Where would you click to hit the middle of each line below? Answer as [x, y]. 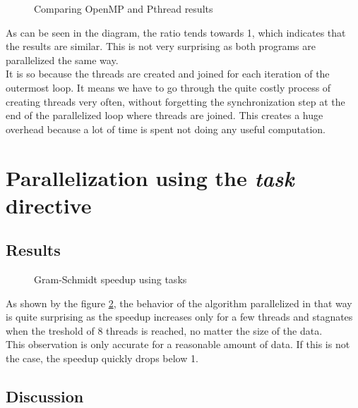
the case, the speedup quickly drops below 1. [102, 358]
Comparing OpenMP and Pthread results [124, 8]
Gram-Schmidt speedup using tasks [111, 279]
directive [49, 205]
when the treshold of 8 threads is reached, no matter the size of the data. [164, 330]
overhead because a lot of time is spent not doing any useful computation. [166, 129]
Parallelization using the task [150, 178]
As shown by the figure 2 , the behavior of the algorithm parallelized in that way [179, 303]
